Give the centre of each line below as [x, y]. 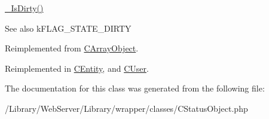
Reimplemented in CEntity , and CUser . [77, 68]
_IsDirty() [24, 8]
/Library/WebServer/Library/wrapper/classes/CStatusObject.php [126, 108]
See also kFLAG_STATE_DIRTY [68, 28]
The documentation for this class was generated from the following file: [135, 88]
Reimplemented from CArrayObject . [72, 48]
